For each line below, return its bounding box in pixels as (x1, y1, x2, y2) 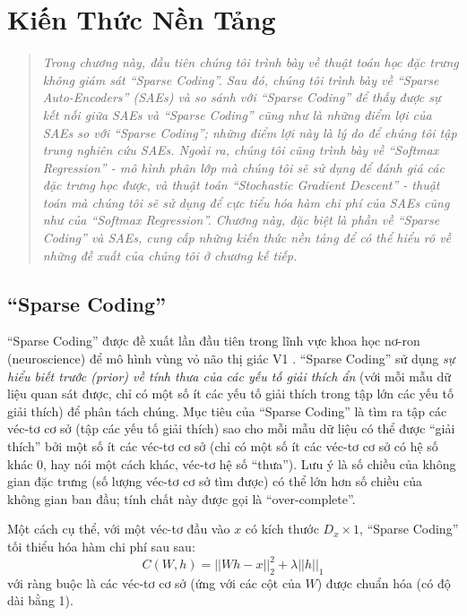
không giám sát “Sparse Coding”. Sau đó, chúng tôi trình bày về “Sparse (42, 70, 439, 89)
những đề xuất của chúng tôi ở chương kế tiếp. (42, 245, 298, 264)
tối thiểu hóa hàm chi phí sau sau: (7, 536, 195, 555)
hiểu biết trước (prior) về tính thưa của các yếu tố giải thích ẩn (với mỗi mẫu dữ (7, 366, 452, 385)
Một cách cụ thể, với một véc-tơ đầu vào (7, 519, 230, 538)
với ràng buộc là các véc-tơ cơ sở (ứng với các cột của (7, 573, 301, 592)
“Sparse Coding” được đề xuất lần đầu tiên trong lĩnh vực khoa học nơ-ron (7, 331, 420, 350)
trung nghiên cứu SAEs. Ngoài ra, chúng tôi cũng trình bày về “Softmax (42, 141, 439, 159)
